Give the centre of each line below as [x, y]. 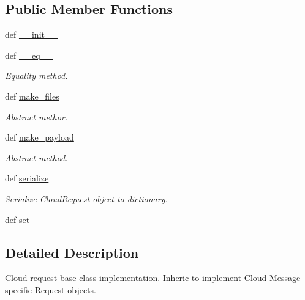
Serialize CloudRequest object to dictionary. [86, 198]
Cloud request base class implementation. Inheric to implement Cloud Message [153, 278]
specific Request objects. [51, 289]
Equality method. [36, 75]
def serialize [27, 178]
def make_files [32, 96]
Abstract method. [36, 157]
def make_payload [40, 137]
